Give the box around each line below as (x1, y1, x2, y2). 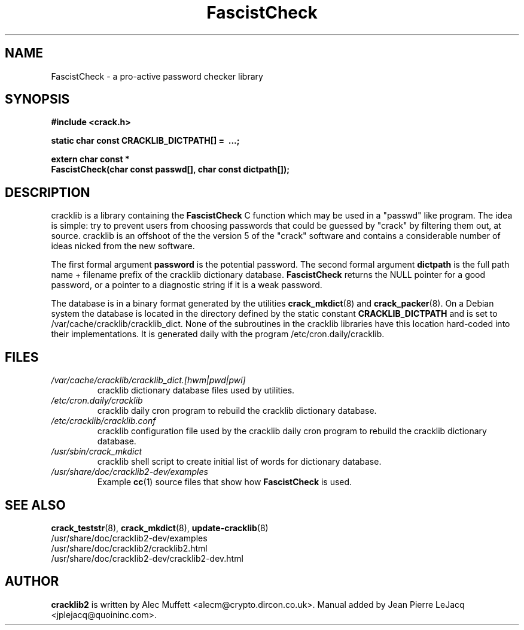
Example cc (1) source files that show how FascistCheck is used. (97, 477, 352, 487)
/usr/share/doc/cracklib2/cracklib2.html (51, 543, 208, 553)
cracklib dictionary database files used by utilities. (97, 385, 295, 396)
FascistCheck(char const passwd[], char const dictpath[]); (51, 164, 290, 175)
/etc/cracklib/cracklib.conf (51, 416, 156, 426)
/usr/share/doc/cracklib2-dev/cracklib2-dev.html (51, 553, 243, 564)
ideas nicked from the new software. (51, 241, 195, 252)
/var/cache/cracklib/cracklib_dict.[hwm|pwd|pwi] (51, 375, 246, 386)
